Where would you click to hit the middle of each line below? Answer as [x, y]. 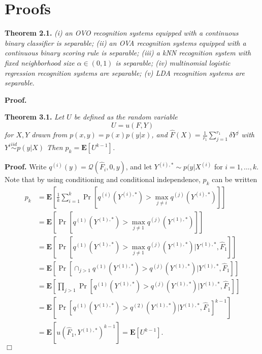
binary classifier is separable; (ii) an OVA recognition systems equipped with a [125, 42]
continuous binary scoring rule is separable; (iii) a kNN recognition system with [128, 53]
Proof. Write [26, 167]
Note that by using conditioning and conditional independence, [103, 179]
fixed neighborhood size [40, 62]
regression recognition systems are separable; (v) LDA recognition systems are [125, 72]
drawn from [50, 135]
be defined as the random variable [126, 117]
